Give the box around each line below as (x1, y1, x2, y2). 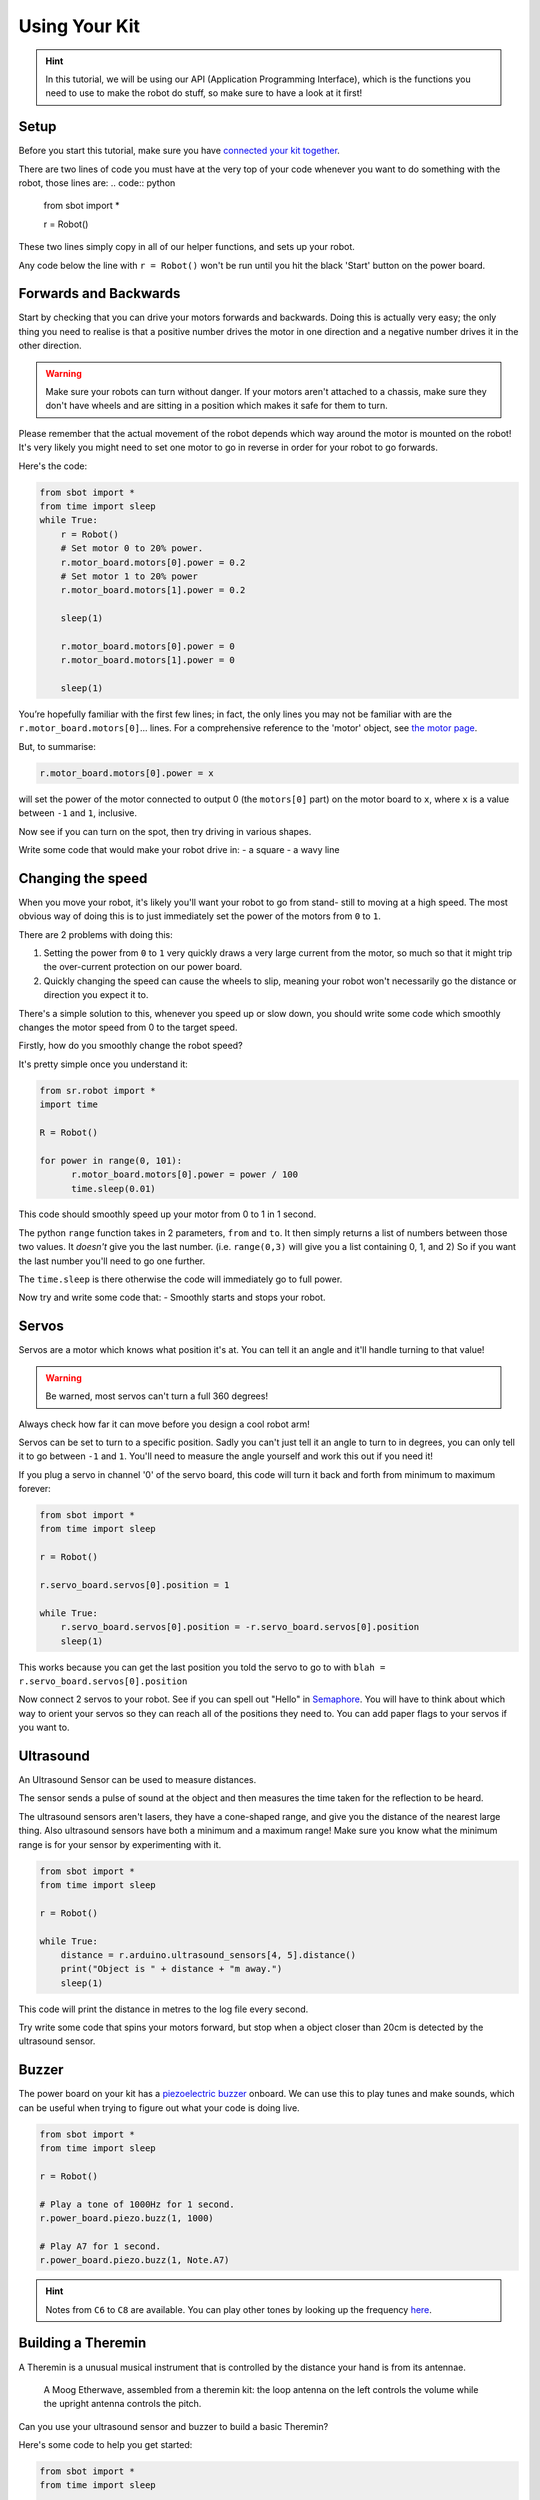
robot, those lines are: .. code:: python (18, 177, 176, 189)
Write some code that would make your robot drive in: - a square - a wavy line (18, 843, 340, 855)
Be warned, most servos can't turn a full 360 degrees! (45, 1390, 269, 1402)
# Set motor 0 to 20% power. (60, 543, 204, 554)
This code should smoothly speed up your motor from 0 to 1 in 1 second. (18, 1208, 317, 1220)
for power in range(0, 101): (39, 1155, 183, 1166)
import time (39, 1099, 99, 1110)
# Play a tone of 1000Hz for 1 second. (39, 2198, 235, 2210)
